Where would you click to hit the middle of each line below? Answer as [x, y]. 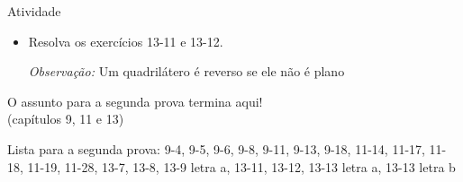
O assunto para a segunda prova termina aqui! [135, 101]
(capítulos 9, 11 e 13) [66, 119]
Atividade [34, 11]
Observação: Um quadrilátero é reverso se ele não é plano [186, 71]
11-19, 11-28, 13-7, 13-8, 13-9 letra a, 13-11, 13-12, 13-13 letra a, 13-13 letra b [241, 166]
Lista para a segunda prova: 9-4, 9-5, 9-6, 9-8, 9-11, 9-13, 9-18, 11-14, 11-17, [216, 148]
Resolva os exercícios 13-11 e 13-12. [126, 41]
